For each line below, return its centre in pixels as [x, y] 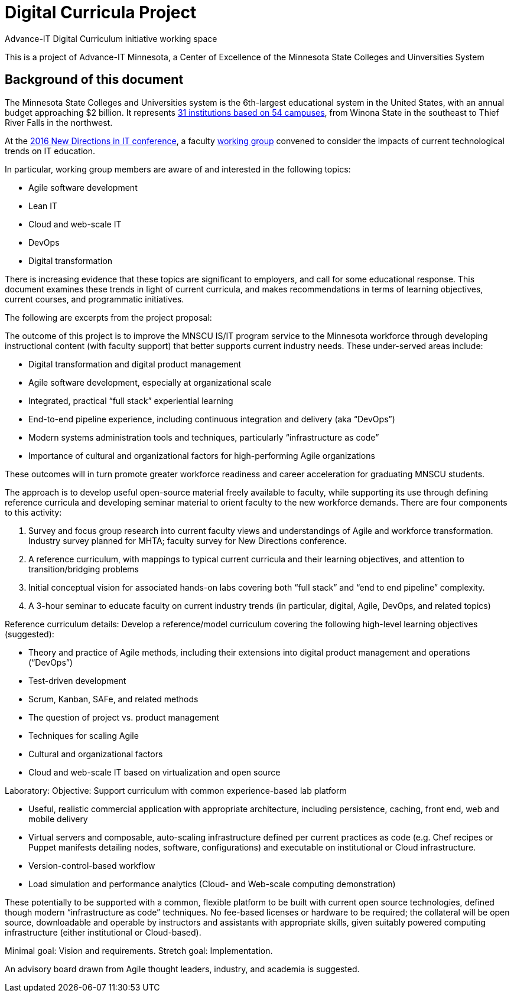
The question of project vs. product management [124, 717]
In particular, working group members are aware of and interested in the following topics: [178, 169]
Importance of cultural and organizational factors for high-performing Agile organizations [202, 455]
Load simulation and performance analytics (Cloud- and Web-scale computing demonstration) [212, 884]
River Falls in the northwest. [59, 122]
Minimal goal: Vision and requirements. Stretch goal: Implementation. [139, 950]
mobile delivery [58, 819]
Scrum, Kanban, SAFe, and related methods [113, 699]
